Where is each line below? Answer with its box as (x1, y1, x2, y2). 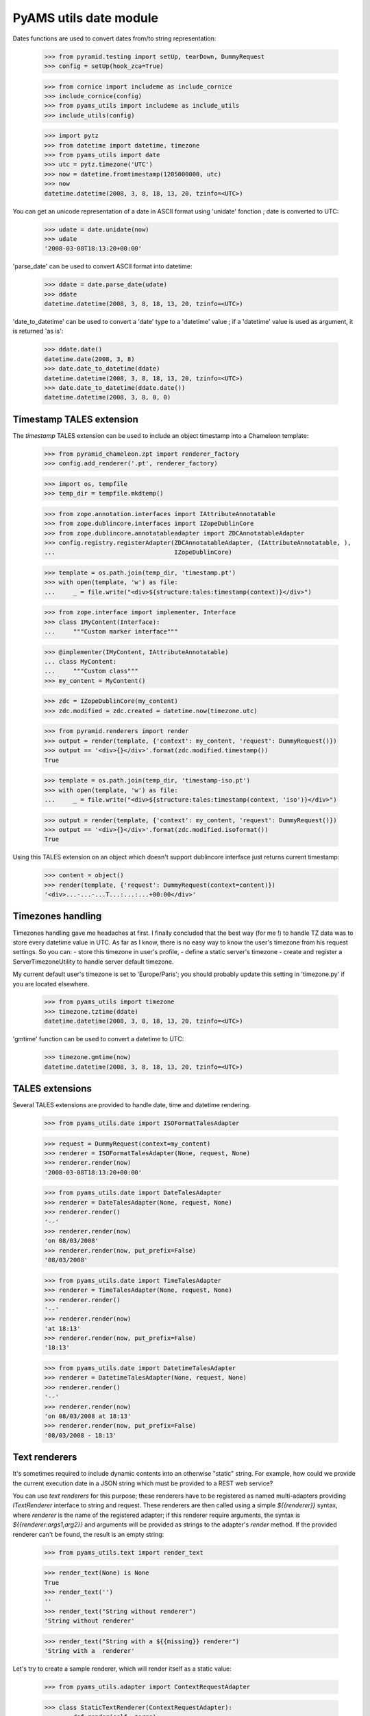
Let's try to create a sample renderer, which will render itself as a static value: (12, 1665, 232, 1673)
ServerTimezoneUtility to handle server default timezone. (12, 958, 174, 966)
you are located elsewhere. (12, 979, 90, 988)
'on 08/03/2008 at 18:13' (44, 1413, 132, 1420)
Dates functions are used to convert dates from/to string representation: (12, 34, 217, 43)
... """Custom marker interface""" (44, 628, 178, 636)
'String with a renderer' (44, 1647, 135, 1655)
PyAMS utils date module (12, 10, 159, 25)
